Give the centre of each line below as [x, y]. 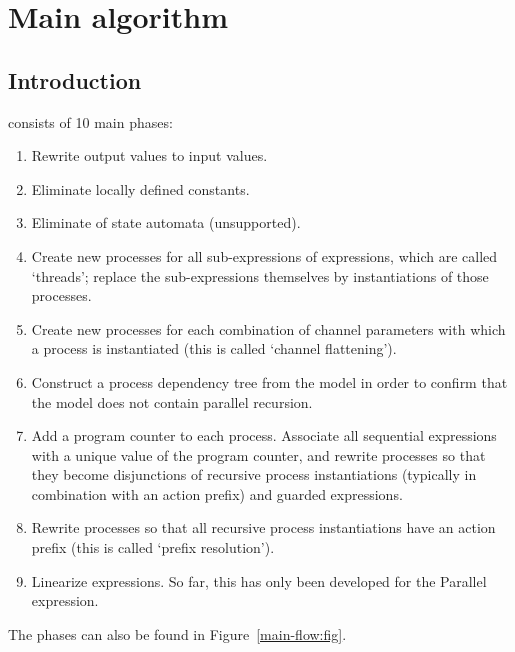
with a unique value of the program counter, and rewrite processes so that [258, 454]
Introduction [75, 79]
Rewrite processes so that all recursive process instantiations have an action [263, 527]
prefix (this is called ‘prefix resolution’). [153, 547]
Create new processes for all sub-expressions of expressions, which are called [264, 255]
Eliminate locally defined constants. [140, 188]
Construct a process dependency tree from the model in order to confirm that [269, 381]
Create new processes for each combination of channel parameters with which [268, 328]
